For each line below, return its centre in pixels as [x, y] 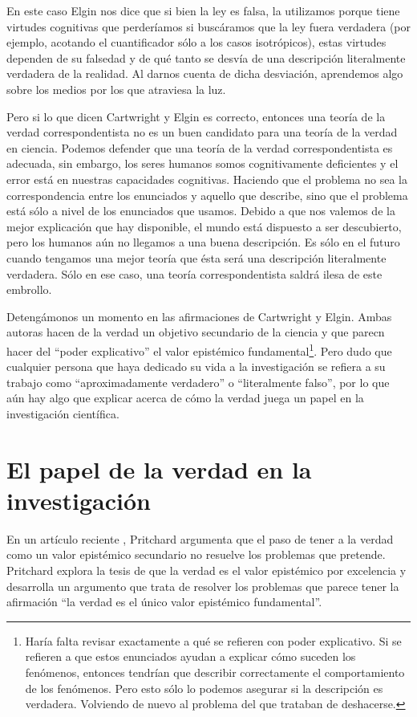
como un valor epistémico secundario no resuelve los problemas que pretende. [196, 554]
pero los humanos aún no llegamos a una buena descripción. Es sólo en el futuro [203, 242]
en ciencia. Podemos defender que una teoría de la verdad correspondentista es [200, 147]
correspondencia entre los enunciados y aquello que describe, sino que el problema [207, 195]
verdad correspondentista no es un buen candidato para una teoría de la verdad [202, 132]
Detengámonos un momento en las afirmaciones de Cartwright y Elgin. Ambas [199, 316]
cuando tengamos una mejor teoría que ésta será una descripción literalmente [196, 257]
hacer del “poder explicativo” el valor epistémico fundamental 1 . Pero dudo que [199, 349]
